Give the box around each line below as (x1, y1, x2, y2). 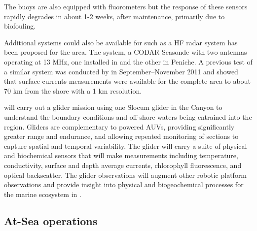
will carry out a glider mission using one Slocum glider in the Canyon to (4, 102, 222, 112)
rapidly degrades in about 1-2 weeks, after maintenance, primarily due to (4, 11, 225, 21)
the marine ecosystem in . (4, 189, 81, 199)
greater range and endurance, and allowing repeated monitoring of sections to (4, 131, 239, 141)
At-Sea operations (4, 213, 98, 228)
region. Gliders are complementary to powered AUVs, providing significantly (4, 121, 235, 132)
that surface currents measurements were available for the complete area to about (4, 76, 251, 86)
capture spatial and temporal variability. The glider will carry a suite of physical (4, 140, 247, 151)
